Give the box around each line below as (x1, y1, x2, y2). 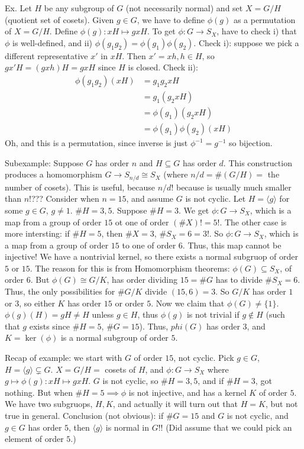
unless (92, 308, 114, 321)
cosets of (105, 363, 136, 375)
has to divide (215, 273, 263, 286)
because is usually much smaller (176, 180, 292, 193)
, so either (19, 296, 55, 309)
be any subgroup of (44, 2, 114, 14)
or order (115, 296, 144, 309)
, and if (198, 374, 224, 387)
